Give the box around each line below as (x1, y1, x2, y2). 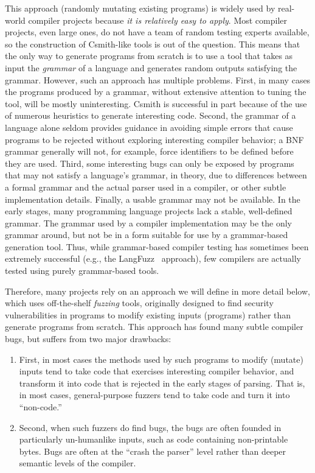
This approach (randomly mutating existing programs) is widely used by (5, 2, 275, 14)
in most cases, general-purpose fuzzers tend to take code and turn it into (19, 388, 290, 401)
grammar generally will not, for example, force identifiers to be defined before (5, 145, 294, 158)
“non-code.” (19, 401, 62, 413)
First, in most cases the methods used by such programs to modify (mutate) (19, 352, 303, 365)
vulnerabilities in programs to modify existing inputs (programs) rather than (5, 308, 291, 321)
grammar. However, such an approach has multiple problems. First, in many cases (5, 73, 311, 86)
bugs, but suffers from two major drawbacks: (5, 332, 171, 345)
